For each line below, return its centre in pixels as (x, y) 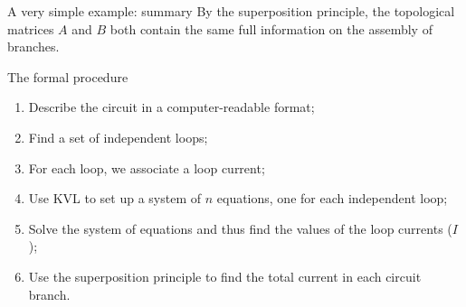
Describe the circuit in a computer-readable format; (171, 107)
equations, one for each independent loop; (332, 198)
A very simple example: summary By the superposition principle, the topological (231, 11)
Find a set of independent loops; (118, 137)
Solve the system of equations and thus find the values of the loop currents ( (240, 228)
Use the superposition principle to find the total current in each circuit (225, 276)
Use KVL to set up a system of (115, 198)
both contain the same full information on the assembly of (271, 28)
